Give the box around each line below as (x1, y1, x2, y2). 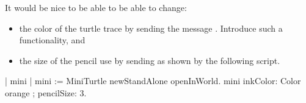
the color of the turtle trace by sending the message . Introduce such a (19, 21, 283, 34)
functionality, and (19, 34, 86, 46)
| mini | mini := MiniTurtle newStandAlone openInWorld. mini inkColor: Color (5, 74, 301, 87)
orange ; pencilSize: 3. (5, 86, 87, 99)
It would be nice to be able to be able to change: (5, 1, 187, 13)
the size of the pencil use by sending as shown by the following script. (19, 54, 280, 66)
